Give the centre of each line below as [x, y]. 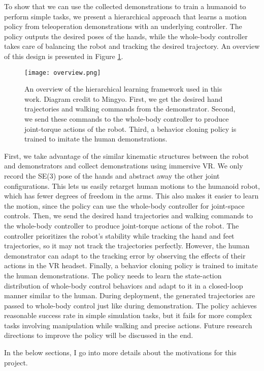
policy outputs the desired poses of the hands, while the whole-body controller [126, 36]
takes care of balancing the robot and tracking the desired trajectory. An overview [132, 46]
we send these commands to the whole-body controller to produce [127, 119]
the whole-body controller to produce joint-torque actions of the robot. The [122, 225]
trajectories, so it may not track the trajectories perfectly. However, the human [127, 246]
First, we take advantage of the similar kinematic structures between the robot [127, 155]
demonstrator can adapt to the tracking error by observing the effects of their [125, 255]
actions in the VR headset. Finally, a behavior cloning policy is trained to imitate [131, 265]
